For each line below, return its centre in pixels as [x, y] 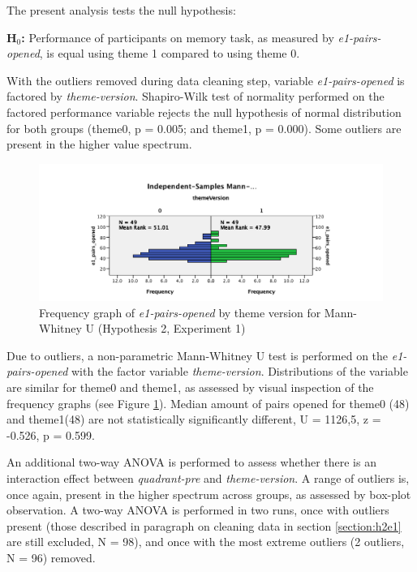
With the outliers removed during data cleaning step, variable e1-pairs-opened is [206, 80]
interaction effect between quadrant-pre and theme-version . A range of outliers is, [208, 478]
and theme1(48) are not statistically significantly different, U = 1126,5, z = [194, 419]
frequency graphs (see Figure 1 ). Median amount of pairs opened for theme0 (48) [208, 403]
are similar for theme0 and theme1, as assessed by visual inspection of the [190, 387]
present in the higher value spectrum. [99, 144]
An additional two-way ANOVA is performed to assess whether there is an [191, 462]
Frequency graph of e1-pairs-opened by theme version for [180, 312]
